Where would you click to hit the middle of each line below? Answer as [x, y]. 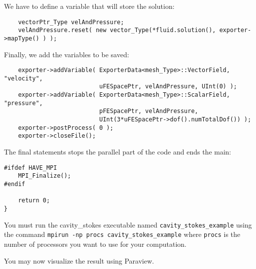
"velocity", [23, 78]
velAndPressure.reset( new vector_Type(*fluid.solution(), [117, 30]
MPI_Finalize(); [45, 176]
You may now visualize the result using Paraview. [79, 260]
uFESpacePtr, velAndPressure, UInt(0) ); [168, 87]
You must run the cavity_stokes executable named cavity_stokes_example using [128, 224]
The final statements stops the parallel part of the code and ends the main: [118, 152]
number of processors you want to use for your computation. [95, 244]
